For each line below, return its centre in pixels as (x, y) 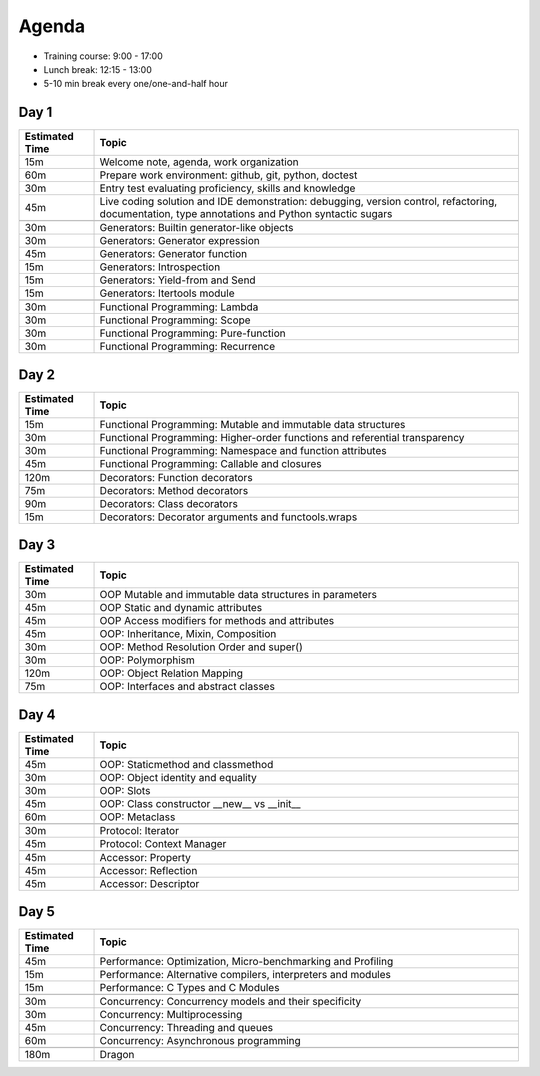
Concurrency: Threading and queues (186, 1028)
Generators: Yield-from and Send (177, 280)
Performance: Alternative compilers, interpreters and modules (245, 975)
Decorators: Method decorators (174, 490)
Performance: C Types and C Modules (189, 988)
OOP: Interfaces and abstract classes (187, 687)
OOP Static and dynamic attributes (181, 608)
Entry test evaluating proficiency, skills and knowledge (227, 188)
